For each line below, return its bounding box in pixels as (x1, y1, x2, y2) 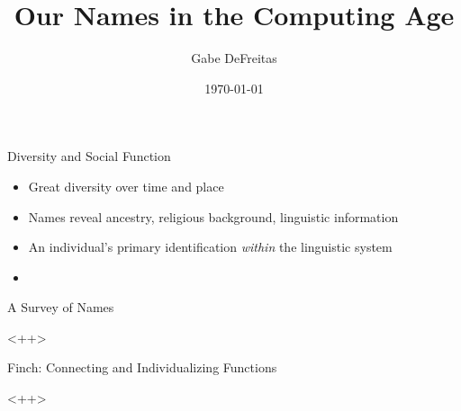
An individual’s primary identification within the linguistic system (28, 237, 393, 256)
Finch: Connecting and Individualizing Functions (7, 358, 277, 377)
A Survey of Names (7, 298, 114, 317)
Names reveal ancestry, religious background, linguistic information (28, 207, 399, 226)
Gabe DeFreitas (191, 49, 277, 67)
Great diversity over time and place (28, 176, 224, 195)
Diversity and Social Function (7, 147, 171, 165)
